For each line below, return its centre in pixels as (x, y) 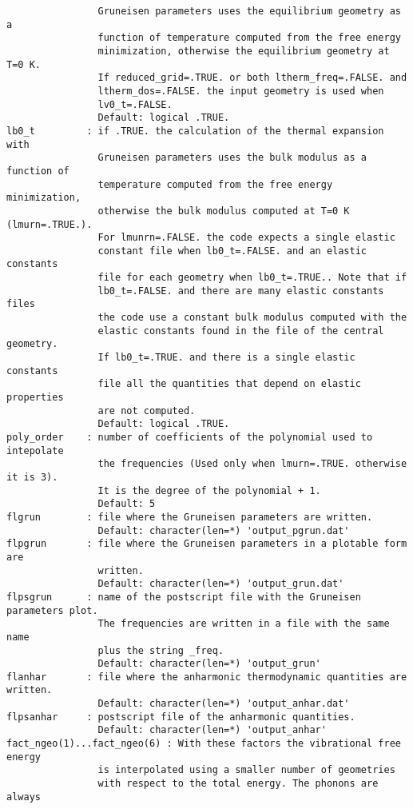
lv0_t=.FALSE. (135, 104)
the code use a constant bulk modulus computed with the (252, 318)
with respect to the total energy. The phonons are (238, 784)
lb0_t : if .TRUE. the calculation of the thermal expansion (195, 131)
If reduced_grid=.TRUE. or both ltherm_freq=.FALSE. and (252, 78)
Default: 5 (127, 504)
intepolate (35, 450)
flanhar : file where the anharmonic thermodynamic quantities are (207, 677)
